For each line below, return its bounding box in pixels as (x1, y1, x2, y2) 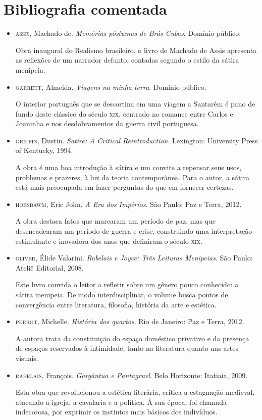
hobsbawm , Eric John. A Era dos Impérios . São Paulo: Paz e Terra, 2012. (15, 198, 242, 209)
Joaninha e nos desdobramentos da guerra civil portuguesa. (15, 118, 199, 129)
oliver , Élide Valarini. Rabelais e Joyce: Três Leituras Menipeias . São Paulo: (15, 252, 253, 263)
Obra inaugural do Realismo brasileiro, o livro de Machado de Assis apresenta (15, 44, 257, 55)
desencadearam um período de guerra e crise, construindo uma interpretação (15, 226, 252, 236)
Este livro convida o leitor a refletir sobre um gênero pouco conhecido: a (15, 279, 239, 290)
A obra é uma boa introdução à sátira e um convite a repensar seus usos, (15, 162, 242, 173)
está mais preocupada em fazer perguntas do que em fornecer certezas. (15, 182, 234, 192)
